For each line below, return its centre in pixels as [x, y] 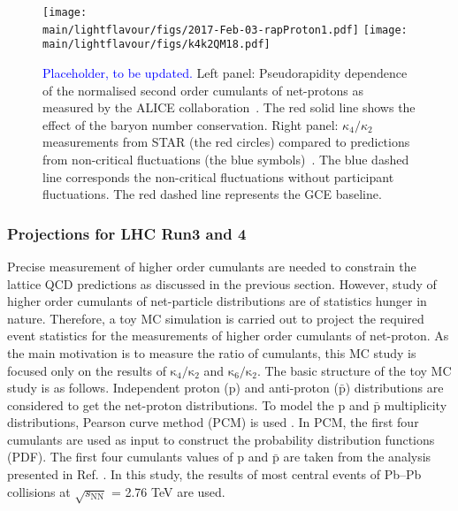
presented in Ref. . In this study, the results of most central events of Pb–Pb [214, 474]
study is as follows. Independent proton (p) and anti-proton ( [173, 388]
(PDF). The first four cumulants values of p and [138, 457]
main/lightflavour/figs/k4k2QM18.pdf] [156, 45]
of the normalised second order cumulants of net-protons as [203, 90]
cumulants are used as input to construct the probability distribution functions [221, 439]
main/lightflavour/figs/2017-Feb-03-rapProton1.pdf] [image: [225, 30]
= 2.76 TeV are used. [168, 491]
